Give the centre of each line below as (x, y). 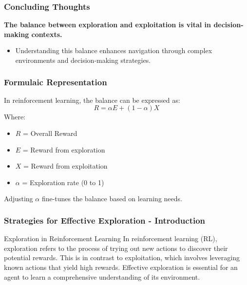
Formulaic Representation (56, 82)
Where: (15, 117)
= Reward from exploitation (66, 166)
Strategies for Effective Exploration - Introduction (105, 220)
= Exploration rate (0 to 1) (63, 182)
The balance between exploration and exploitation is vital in (108, 25)
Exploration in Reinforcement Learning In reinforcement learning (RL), (111, 238)
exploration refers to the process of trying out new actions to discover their (116, 248)
